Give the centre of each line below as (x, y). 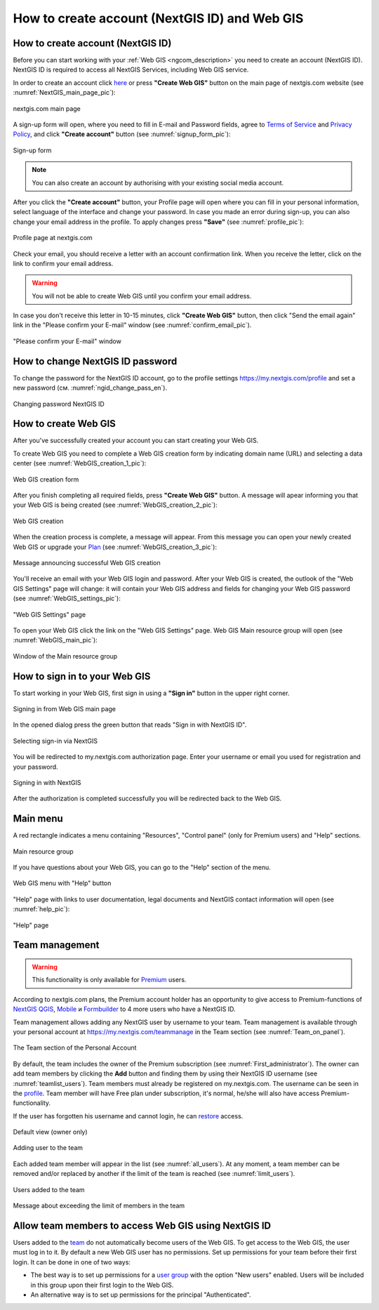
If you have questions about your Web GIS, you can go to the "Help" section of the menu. (142, 868)
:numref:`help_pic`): (41, 909)
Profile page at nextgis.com (53, 238)
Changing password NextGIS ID (59, 404)
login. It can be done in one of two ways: (72, 1262)
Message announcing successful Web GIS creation (87, 562)
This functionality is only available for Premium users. (109, 980)
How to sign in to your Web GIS (82, 676)
